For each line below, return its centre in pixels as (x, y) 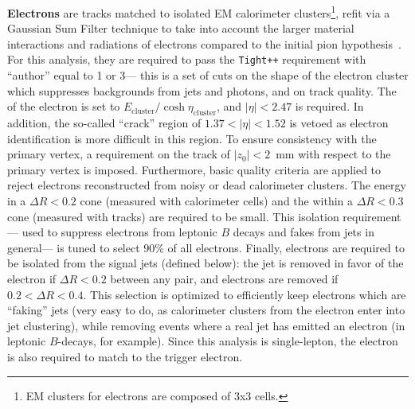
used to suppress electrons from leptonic (119, 232)
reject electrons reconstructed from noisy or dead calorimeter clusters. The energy (207, 185)
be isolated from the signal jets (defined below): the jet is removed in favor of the (206, 263)
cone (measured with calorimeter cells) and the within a (217, 201)
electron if (32, 279)
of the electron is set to (64, 106)
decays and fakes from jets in (303, 232)
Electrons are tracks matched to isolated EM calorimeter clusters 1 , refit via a (199, 12)
